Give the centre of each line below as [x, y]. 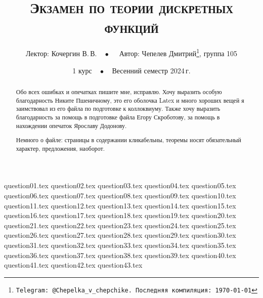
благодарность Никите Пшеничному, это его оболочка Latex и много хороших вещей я [130, 100]
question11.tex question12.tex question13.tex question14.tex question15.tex [120, 205]
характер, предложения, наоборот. [60, 148]
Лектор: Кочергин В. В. [61, 53]
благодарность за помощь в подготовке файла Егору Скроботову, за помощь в [118, 117]
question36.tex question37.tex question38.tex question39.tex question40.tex [120, 255]
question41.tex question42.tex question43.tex [73, 265]
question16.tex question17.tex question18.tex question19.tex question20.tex [120, 215]
